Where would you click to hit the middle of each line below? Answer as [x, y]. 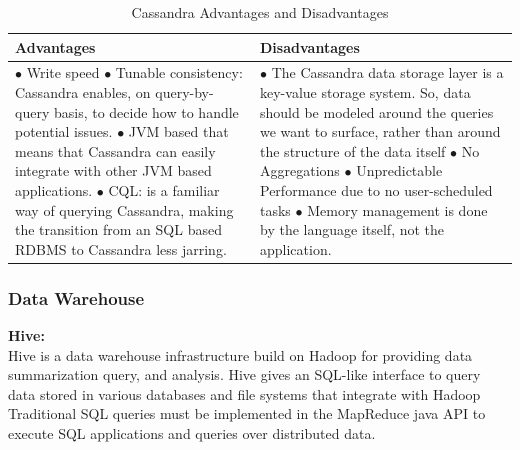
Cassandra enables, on [83, 92]
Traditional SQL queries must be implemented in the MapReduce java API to [247, 413]
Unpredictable [399, 170]
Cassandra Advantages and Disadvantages [260, 12]
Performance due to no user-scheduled [376, 190]
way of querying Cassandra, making [124, 209]
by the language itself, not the [352, 229]
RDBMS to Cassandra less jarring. [121, 248]
